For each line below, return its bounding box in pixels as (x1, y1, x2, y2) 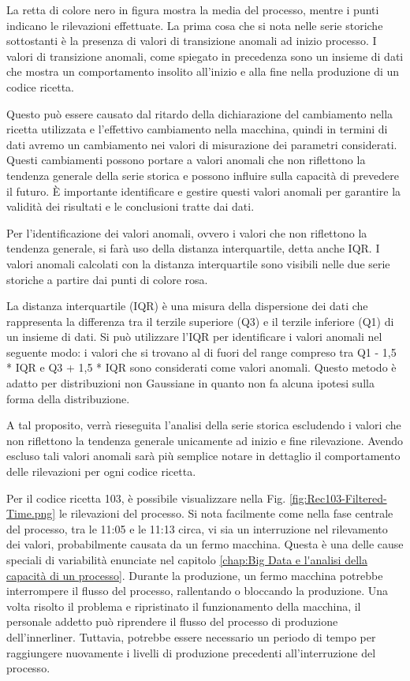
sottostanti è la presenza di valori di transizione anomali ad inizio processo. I (6, 32, 377, 49)
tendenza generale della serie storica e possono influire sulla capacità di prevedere (6, 167, 399, 183)
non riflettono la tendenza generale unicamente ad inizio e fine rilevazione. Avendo (6, 432, 403, 448)
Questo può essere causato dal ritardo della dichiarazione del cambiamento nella (6, 105, 393, 122)
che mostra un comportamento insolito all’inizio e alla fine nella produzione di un (6, 63, 400, 80)
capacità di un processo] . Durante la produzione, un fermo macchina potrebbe (6, 567, 383, 583)
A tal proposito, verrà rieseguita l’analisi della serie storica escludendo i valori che (6, 417, 401, 433)
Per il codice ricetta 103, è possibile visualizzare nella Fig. (6, 489, 286, 506)
